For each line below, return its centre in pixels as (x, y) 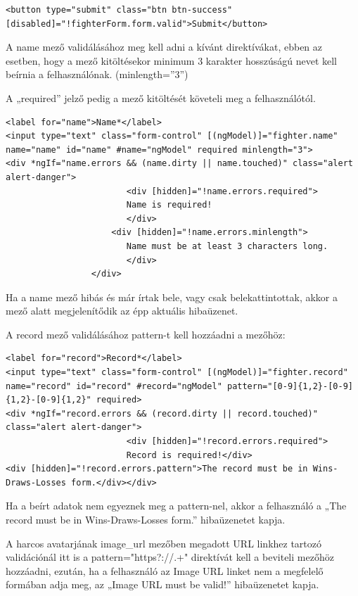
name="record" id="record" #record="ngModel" (114, 386)
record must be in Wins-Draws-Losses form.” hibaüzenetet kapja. (146, 519)
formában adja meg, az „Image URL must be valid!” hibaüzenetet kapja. (162, 584)
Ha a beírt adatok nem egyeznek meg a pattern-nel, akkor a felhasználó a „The (176, 506)
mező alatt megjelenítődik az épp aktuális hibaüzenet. (122, 311)
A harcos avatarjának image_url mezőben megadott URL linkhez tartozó (164, 543)
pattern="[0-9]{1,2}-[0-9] (290, 386)
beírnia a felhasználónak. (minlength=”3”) (97, 74)
